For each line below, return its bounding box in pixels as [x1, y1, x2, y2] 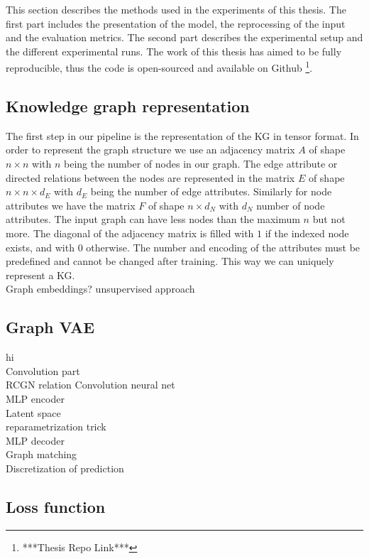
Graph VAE [6, 316, 95, 338]
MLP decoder [6, 433, 65, 447]
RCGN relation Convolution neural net [6, 377, 175, 392]
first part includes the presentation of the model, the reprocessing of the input [6, 16, 346, 31]
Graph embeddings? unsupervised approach [6, 281, 195, 296]
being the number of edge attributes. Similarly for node [90, 184, 332, 199]
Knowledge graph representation [6, 95, 250, 117]
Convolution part [6, 363, 80, 378]
